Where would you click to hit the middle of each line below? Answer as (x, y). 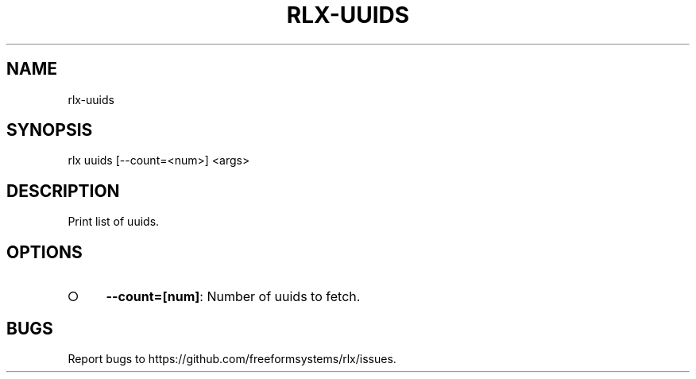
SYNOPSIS (50, 130)
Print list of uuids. (114, 222)
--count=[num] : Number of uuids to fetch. (233, 297)
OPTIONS (44, 252)
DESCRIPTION (63, 191)
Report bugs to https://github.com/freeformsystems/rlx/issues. (232, 358)
